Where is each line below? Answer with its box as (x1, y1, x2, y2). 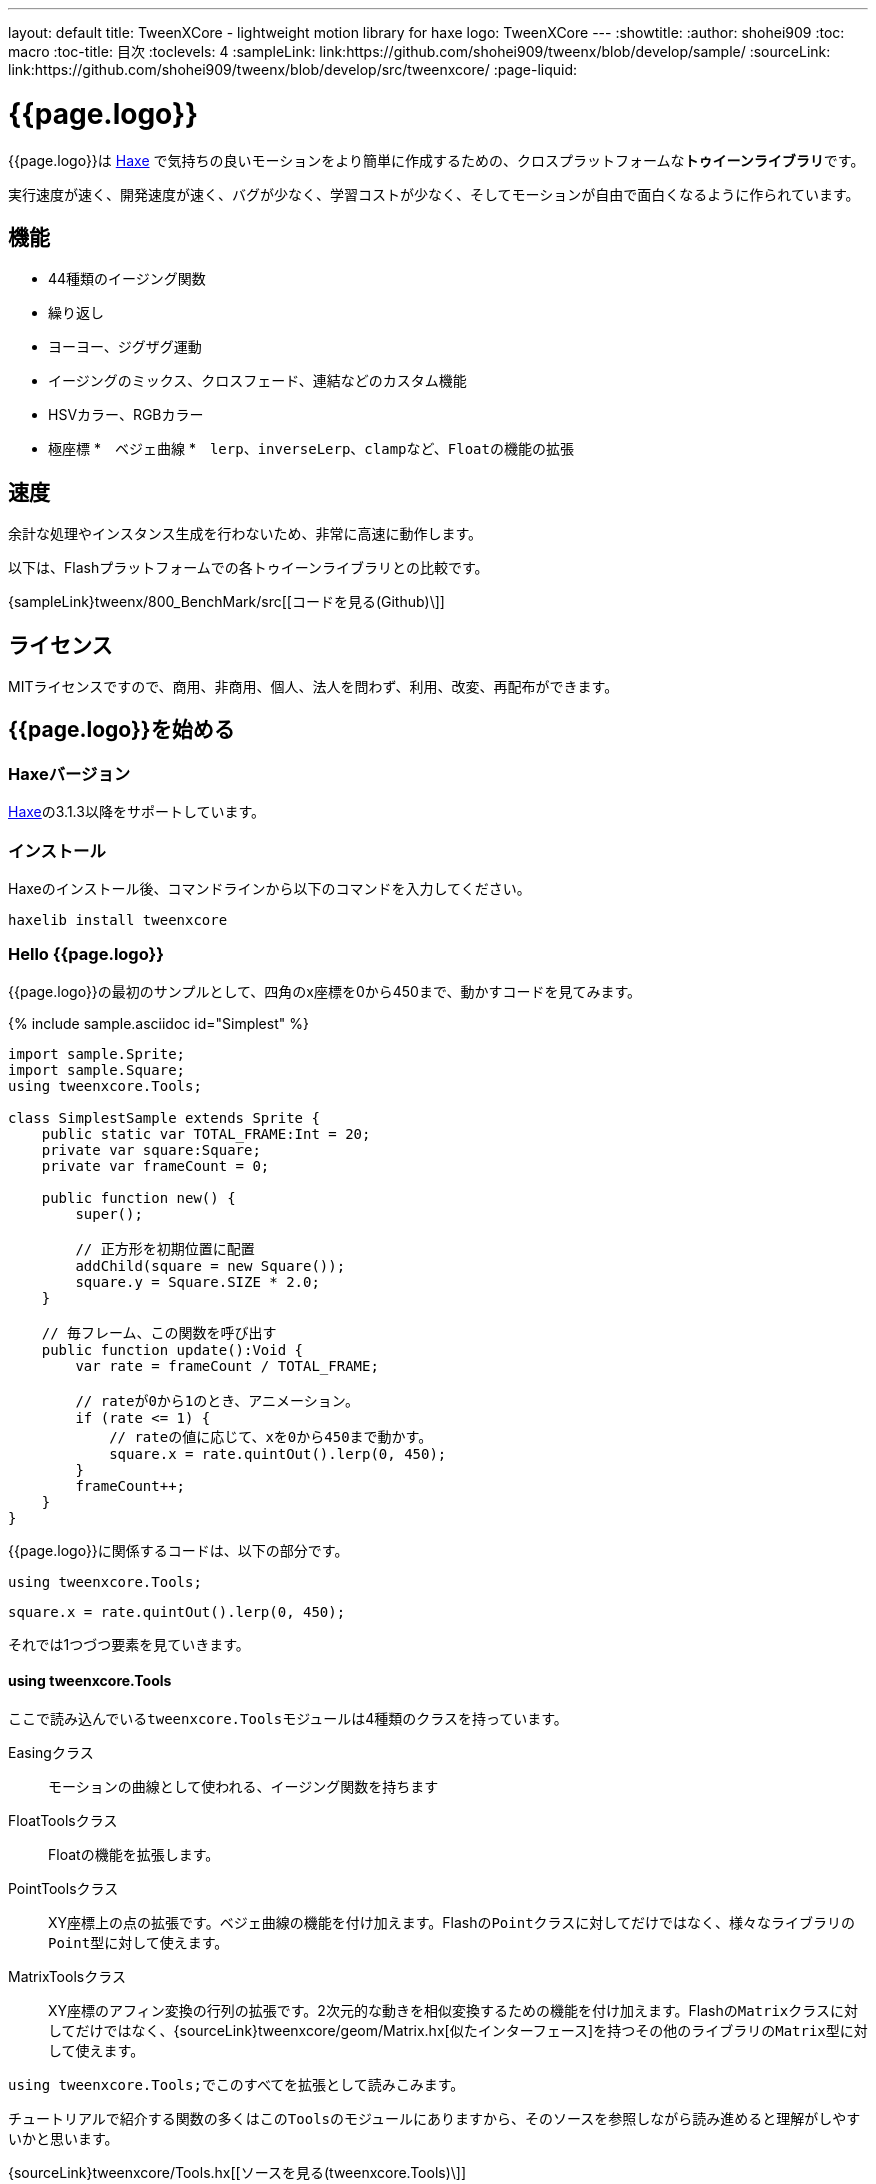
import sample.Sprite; (8, 1045, 186, 1062)
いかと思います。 (8, 2129, 119, 2147)
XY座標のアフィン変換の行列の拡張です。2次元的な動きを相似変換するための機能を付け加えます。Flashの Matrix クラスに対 (48, 2001, 859, 2019)
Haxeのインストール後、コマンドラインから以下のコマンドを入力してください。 (8, 880, 531, 897)
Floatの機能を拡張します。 (48, 1845, 220, 1863)
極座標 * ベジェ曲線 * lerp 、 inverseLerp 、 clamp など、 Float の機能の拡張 (48, 440, 574, 458)
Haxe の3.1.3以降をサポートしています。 (8, 803, 266, 821)
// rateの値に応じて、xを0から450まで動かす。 (109, 1428, 433, 1445)
